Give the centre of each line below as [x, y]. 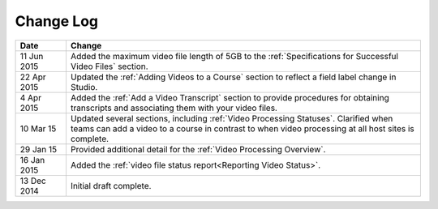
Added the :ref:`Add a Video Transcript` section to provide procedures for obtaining [230, 97]
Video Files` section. [109, 66]
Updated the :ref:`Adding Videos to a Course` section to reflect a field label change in [233, 77]
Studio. [84, 87]
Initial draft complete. [111, 186]
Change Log [57, 21]
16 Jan [32, 160]
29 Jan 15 [38, 149]
